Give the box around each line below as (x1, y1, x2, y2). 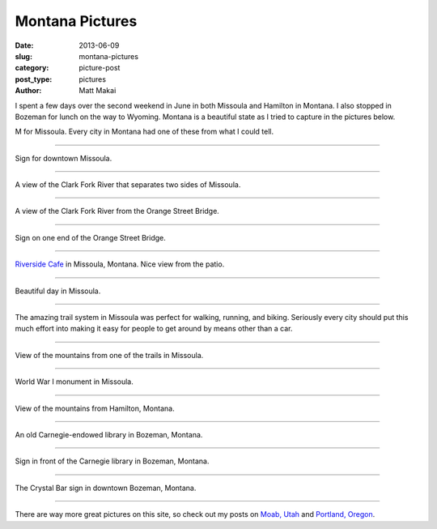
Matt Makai (78, 86, 117, 96)
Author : (15, 86, 42, 96)
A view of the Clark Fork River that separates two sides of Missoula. (15, 180, 241, 190)
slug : (15, 51, 32, 61)
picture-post (78, 63, 121, 73)
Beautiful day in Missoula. (15, 286, 101, 296)
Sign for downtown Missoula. (15, 153, 112, 163)
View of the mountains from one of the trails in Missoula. (15, 350, 204, 360)
